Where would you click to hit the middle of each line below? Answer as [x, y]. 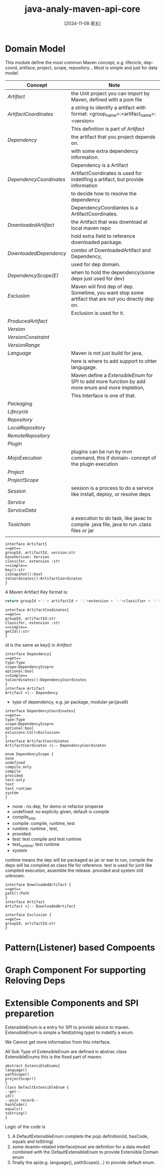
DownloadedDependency [37, 253]
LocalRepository [27, 427]
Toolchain [19, 524]
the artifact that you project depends [113, 137]
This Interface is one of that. [103, 395]
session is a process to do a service [112, 488]
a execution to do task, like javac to [111, 518]
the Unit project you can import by [110, 93]
